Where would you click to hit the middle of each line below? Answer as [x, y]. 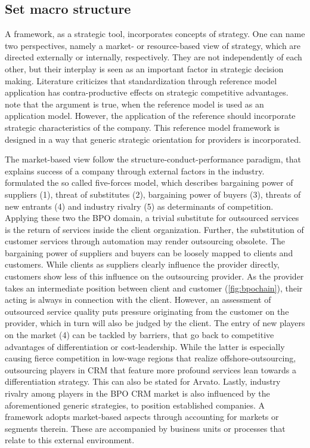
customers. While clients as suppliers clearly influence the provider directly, [142, 264]
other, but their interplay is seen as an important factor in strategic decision [144, 68]
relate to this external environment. [70, 440]
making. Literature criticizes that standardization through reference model [141, 80]
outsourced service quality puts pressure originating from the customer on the [147, 311]
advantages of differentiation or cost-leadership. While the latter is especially [145, 346]
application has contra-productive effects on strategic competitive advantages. [147, 92]
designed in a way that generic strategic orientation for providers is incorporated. [153, 139]
